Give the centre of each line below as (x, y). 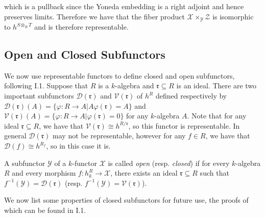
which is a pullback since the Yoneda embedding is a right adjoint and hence (124, 6)
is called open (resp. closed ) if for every (169, 163)
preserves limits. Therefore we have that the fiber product (94, 16)
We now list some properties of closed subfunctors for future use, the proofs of (126, 200)
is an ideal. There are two (216, 86)
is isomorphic (233, 16)
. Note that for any (217, 116)
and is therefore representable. (81, 27)
